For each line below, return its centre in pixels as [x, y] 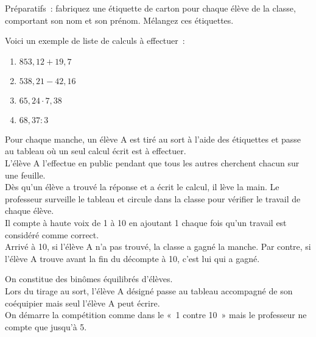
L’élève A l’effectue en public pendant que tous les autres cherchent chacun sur [152, 162]
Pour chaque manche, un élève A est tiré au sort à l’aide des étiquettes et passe [153, 139]
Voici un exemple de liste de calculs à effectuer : [95, 41]
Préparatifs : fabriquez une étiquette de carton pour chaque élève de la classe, [150, 8]
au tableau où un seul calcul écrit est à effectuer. [96, 151]
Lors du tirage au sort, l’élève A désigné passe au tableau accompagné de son [149, 290]
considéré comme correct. [52, 234]
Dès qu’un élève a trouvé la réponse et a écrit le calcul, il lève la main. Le [142, 187]
